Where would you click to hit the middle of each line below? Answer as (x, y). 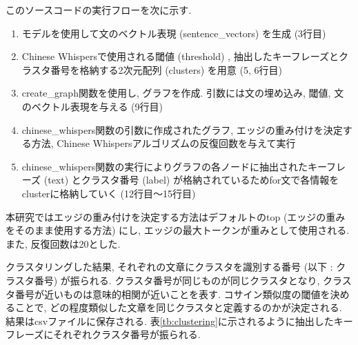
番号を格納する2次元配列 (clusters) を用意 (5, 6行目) (166, 69)
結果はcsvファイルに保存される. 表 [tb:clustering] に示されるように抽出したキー (179, 321)
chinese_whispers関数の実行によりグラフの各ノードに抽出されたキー (174, 166)
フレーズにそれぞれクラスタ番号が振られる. (103, 334)
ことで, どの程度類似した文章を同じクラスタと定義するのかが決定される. (178, 307)
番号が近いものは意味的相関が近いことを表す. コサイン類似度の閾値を (172, 294)
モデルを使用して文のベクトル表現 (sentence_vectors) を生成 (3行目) (174, 33)
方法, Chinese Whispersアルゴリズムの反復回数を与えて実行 (163, 143)
